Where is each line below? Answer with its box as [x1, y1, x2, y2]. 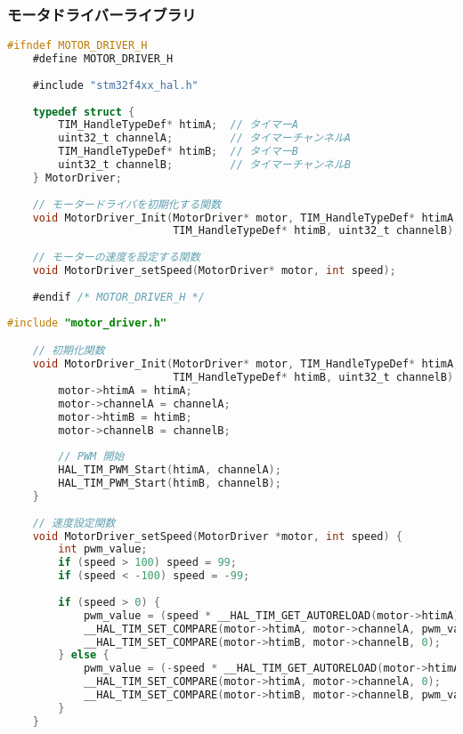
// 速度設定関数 [32, 516, 116, 529]
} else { [58, 649, 110, 662]
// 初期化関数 [32, 344, 105, 358]
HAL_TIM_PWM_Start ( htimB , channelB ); [58, 477, 281, 489]
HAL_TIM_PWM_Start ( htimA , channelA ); [58, 464, 281, 477]
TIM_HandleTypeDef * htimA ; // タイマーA [58, 118, 298, 132]
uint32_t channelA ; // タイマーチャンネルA [58, 132, 351, 145]
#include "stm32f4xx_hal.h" [32, 78, 199, 92]
